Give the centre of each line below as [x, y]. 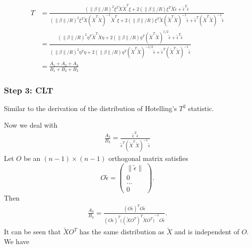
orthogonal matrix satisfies [148, 158]
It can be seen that [32, 232]
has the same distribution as [122, 232]
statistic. [201, 108]
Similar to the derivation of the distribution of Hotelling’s [90, 108]
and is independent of [207, 232]
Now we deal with [31, 124]
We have [17, 241]
